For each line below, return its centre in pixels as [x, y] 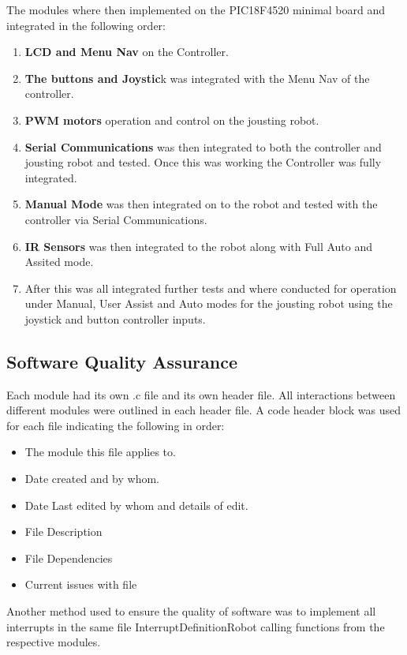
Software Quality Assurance [122, 361]
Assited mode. [59, 262]
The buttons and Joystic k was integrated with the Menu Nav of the [197, 78]
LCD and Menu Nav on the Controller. [127, 52]
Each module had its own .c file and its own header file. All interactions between [201, 394]
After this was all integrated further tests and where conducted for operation [211, 288]
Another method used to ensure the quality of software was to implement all [191, 611]
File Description [63, 531]
